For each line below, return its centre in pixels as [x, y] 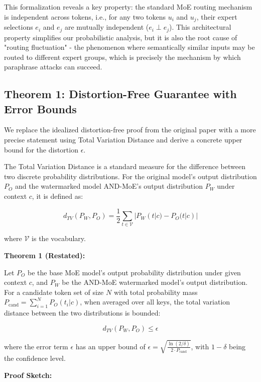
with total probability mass [156, 292]
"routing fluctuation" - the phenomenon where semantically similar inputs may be [129, 47]
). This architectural [200, 27]
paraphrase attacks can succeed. [53, 67]
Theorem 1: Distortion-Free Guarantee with [120, 94]
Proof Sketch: [28, 375]
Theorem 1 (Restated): [45, 255]
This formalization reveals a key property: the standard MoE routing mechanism [128, 7]
